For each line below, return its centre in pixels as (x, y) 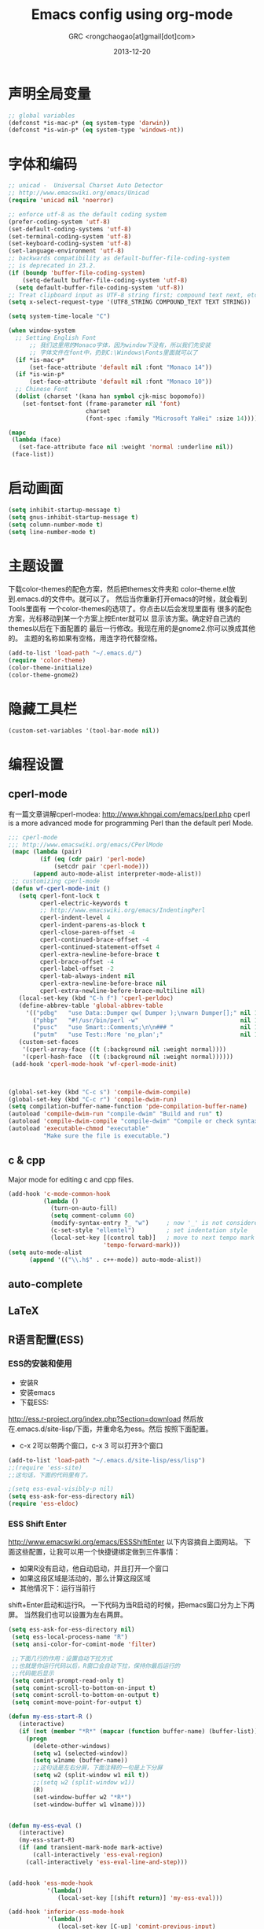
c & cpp (27, 1161)
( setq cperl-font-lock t (59, 896)
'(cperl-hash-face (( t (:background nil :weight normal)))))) (128, 1057)
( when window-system (42, 331)
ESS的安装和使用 (40, 1364)
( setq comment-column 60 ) (92, 1216)
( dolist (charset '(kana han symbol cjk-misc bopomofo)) (110, 396)
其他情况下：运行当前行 (57, 1588)
